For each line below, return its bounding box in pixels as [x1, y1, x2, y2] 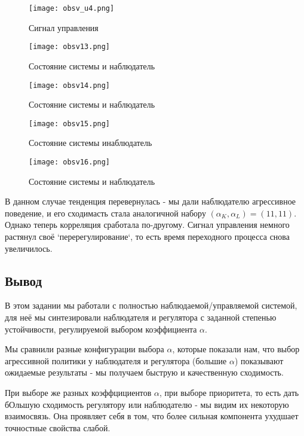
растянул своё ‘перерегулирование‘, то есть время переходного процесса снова [5, 230, 290, 243]
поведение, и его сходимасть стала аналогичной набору [5, 206, 206, 219]
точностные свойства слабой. [5, 421, 110, 434]
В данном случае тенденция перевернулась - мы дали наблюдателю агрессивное [5, 195, 296, 208]
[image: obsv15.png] [29, 119, 110, 128]
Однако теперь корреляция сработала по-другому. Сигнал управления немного [5, 218, 290, 231]
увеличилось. [5, 242, 53, 254]
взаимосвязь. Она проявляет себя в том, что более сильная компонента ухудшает [5, 410, 299, 422]
